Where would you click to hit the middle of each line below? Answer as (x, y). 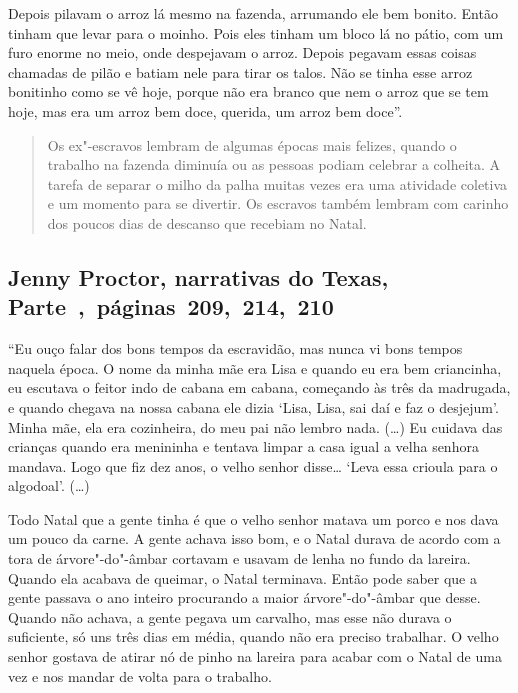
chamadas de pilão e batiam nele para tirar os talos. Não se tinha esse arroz (240, 71)
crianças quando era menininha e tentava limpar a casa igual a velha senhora (243, 446)
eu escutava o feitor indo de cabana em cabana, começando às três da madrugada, (259, 387)
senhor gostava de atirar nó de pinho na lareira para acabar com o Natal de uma (255, 656)
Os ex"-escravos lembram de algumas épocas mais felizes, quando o (252, 144)
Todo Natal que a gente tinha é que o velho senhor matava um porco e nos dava (253, 518)
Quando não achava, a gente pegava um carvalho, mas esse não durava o (230, 616)
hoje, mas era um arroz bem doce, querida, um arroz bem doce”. (205, 110)
